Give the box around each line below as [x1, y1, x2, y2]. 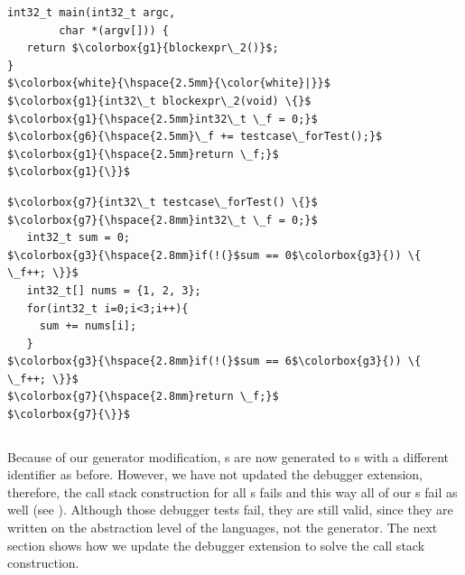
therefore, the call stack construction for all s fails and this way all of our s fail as [7, 482, 458, 501]
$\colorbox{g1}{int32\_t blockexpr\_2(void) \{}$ [7, 94, 312, 107]
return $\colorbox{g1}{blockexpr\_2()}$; [26, 42, 279, 55]
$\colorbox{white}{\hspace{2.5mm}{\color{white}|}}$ [7, 77, 330, 90]
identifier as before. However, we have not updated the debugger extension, [7, 465, 423, 484]
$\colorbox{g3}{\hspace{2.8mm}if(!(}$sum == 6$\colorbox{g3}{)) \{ [7, 355, 422, 368]
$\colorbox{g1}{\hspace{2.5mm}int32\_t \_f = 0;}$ [7, 112, 318, 125]
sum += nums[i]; [39, 320, 137, 333]
